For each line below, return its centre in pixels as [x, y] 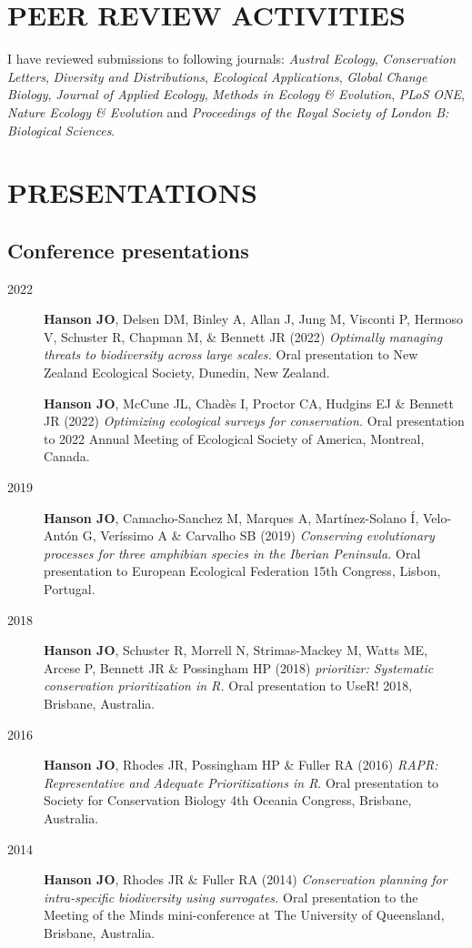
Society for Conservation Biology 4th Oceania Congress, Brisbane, [228, 800]
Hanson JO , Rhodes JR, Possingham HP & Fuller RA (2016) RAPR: [241, 765]
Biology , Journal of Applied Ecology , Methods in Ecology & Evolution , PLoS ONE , [236, 94]
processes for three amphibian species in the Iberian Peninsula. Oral [232, 553]
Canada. [67, 456]
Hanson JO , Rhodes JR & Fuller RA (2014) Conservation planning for [246, 879]
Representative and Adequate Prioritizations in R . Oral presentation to [241, 782]
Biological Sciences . [61, 130]
